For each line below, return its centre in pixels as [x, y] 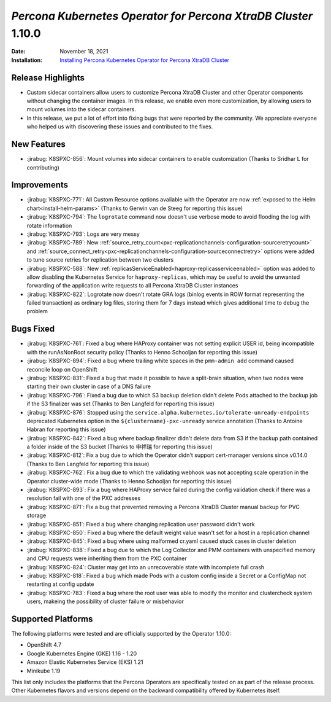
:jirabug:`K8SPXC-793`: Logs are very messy [83, 234]
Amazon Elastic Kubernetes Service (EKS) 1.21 [85, 662]
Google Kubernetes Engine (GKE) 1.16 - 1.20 [82, 653]
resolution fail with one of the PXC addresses [84, 498]
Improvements [40, 185]
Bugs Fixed [33, 329]
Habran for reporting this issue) [67, 429]
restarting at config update [60, 584]
